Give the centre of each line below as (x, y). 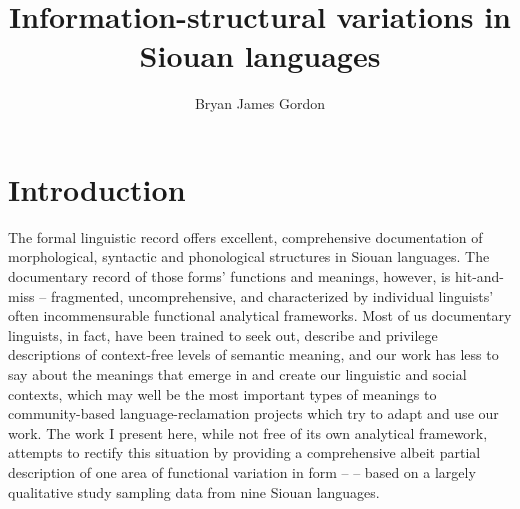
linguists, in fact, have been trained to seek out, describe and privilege (223, 334)
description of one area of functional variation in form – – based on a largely (242, 471)
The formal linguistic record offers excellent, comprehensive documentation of (245, 236)
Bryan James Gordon (260, 103)
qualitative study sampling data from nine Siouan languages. (194, 491)
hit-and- (480, 276)
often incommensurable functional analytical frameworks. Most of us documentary (260, 315)
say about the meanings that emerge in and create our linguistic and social (237, 374)
